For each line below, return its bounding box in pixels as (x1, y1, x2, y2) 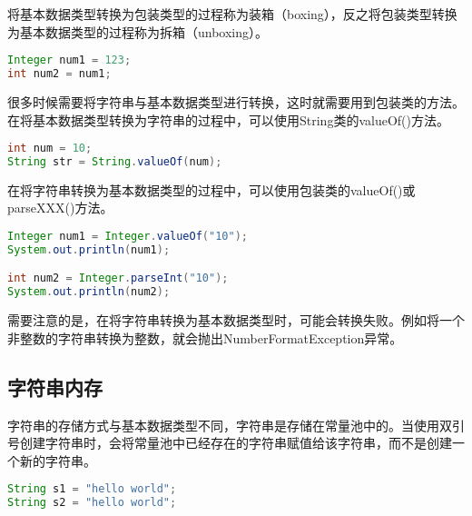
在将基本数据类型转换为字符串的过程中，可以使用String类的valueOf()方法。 (7, 110, 449, 129)
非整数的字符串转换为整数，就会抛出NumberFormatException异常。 (7, 328, 403, 347)
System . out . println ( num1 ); (7, 243, 171, 256)
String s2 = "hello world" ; (7, 496, 177, 510)
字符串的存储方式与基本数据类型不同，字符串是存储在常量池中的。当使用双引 (7, 415, 465, 434)
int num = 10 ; (7, 142, 93, 155)
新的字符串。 (19, 451, 96, 470)
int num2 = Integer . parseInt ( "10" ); (7, 272, 229, 285)
